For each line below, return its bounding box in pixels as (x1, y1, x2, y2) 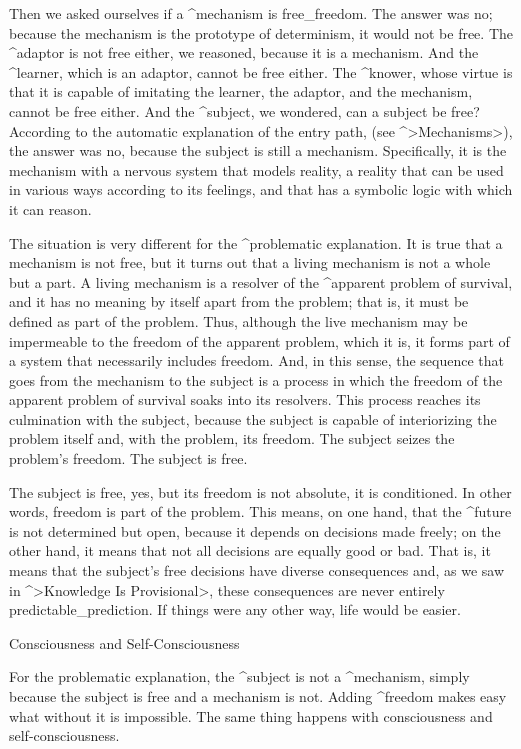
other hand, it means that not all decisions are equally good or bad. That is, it (9, 540, 491, 561)
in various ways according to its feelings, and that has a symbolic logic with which (9, 179, 513, 200)
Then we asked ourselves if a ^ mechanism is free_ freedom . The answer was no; (9, 3, 493, 23)
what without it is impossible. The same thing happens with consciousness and (9, 705, 493, 726)
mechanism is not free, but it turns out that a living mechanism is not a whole (9, 252, 491, 273)
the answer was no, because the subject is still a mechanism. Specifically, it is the (9, 140, 507, 161)
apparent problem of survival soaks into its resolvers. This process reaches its (9, 389, 481, 410)
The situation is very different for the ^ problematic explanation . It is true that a (9, 232, 503, 253)
